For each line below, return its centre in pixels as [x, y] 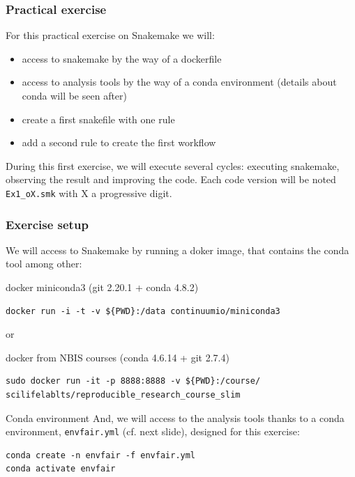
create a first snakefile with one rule [98, 119]
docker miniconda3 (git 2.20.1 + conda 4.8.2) [102, 287]
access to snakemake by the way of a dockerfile [122, 58]
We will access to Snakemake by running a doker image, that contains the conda [177, 250]
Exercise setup [47, 224]
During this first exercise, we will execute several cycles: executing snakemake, [173, 165]
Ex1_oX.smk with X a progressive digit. [89, 193]
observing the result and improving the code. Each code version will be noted [171, 179]
